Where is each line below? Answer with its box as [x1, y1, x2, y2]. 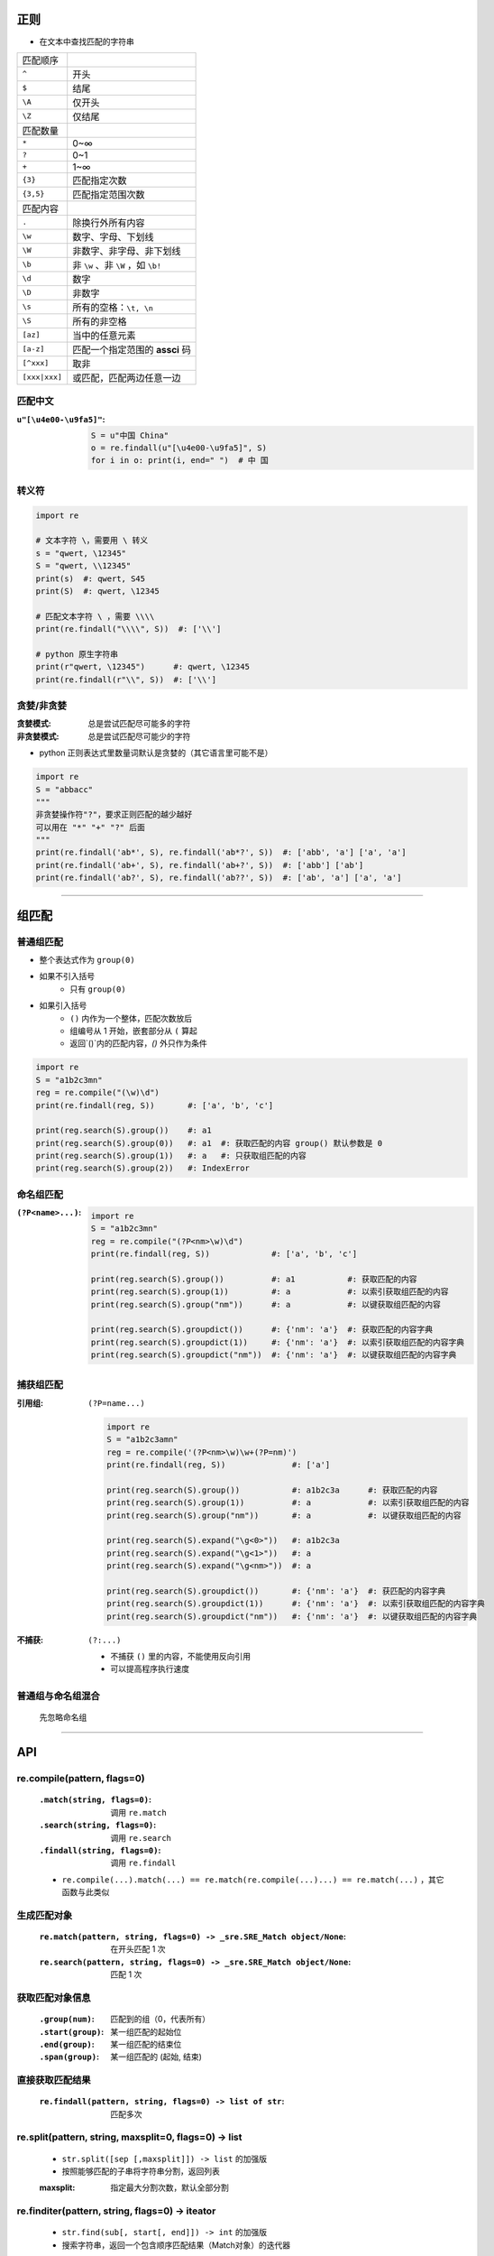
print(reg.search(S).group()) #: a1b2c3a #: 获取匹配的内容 [106, 1484, 438, 1495]
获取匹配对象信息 [16, 1991, 91, 2003]
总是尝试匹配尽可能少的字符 [87, 731, 191, 742]
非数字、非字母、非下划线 [72, 245, 181, 257]
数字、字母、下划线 [72, 230, 154, 243]
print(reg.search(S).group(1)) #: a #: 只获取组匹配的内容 [35, 1151, 306, 1161]
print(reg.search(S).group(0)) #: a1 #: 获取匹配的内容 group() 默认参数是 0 [35, 1138, 383, 1148]
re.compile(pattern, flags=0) [16, 1772, 145, 1785]
